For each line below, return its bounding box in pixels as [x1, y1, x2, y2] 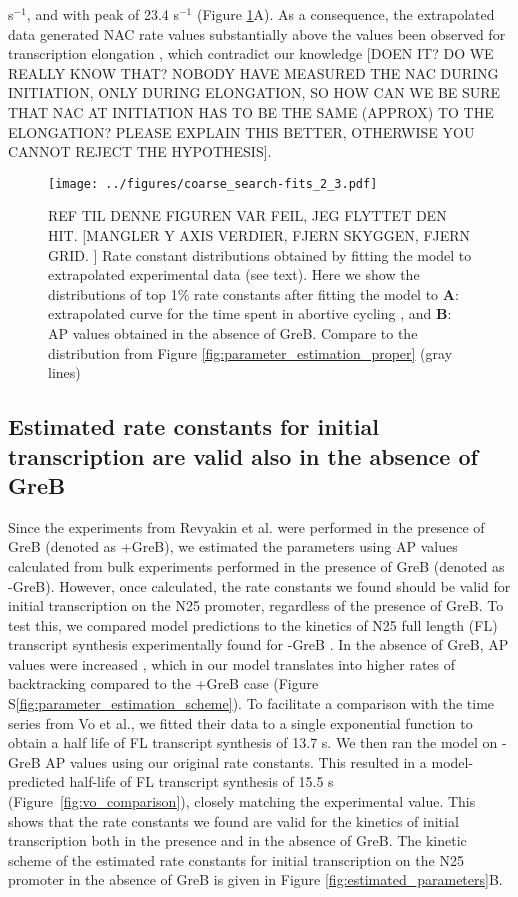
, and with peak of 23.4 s [26, 4, 179, 24]
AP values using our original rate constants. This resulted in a [45, 751, 427, 772]
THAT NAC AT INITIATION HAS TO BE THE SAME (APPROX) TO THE [8, 101, 494, 122]
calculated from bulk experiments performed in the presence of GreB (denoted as [8, 555, 505, 576]
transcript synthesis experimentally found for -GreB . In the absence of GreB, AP [8, 634, 509, 655]
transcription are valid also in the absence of [8, 440, 478, 471]
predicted [8, 771, 65, 792]
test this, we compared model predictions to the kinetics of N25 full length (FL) [8, 614, 498, 635]
